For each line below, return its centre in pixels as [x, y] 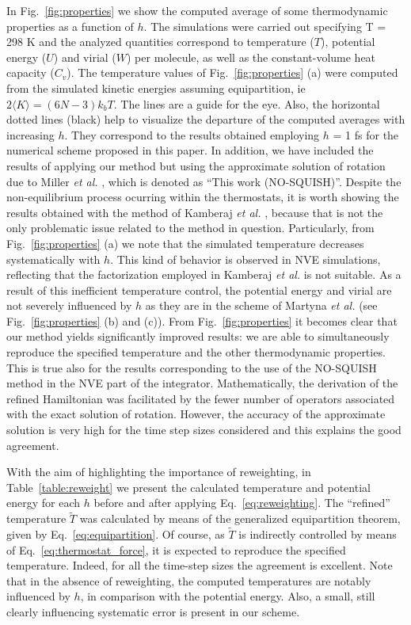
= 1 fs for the [366, 134]
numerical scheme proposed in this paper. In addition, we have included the [190, 150]
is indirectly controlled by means [318, 534]
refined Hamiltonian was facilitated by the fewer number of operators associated [201, 398]
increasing [30, 134]
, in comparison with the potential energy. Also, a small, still [228, 596]
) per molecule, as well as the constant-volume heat [251, 57]
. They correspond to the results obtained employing [192, 134]
